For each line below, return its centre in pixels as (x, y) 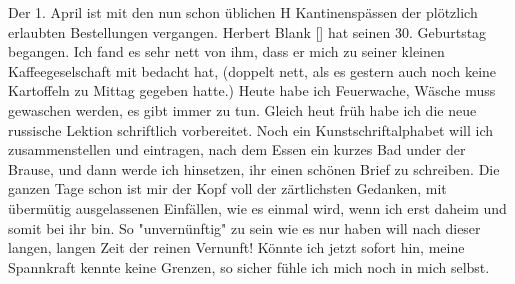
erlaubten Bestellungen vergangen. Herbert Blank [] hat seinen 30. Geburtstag (247, 31)
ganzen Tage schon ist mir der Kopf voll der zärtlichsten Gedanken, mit (227, 188)
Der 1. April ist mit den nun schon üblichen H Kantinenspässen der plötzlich (243, 12)
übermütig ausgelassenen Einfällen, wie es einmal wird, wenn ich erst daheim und (257, 207)
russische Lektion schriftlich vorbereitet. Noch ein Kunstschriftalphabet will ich (251, 129)
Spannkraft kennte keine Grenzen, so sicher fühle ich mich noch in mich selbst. (249, 266)
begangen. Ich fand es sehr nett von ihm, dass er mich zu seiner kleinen (226, 51)
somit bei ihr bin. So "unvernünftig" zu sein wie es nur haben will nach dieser (244, 227)
